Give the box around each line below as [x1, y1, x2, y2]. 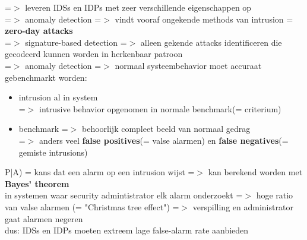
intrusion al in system [18, 91, 98, 103]
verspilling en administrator [192, 200, 293, 213]
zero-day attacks [5, 24, 73, 37]
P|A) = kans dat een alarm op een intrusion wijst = [5, 166, 195, 178]
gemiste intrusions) [18, 146, 88, 158]
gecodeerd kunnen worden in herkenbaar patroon [5, 48, 183, 60]
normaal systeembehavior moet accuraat [115, 59, 262, 71]
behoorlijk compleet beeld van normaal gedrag [82, 122, 251, 135]
